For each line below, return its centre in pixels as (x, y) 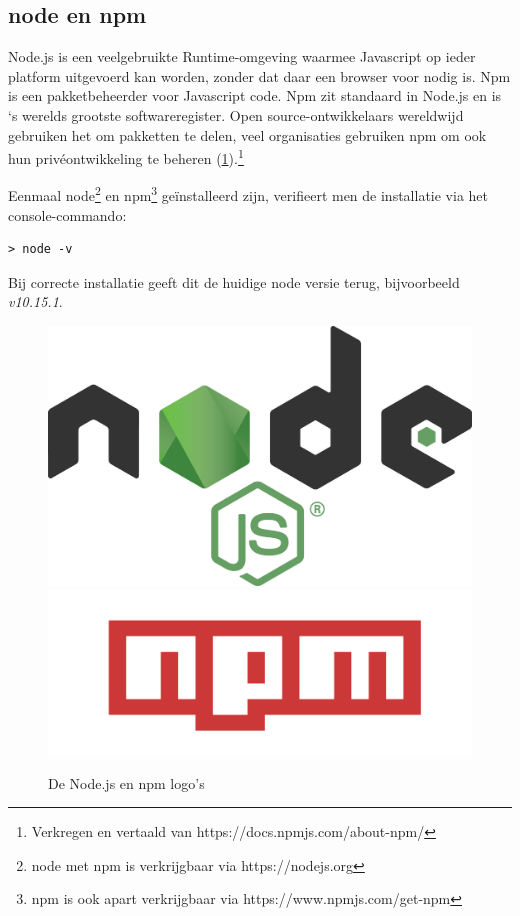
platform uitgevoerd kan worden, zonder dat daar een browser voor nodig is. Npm (259, 75)
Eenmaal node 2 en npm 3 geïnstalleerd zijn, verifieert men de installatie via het (248, 194)
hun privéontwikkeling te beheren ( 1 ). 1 (126, 156)
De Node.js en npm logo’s (126, 782)
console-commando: (67, 214)
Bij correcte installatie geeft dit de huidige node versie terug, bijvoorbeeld (234, 281)
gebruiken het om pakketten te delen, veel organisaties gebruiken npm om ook (247, 134)
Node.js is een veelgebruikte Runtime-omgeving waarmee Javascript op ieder (242, 56)
